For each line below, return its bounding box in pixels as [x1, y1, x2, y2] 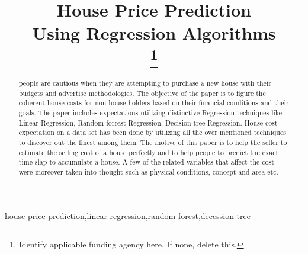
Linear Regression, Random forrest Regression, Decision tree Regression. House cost [18, 117, 278, 127]
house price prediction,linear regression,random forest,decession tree [5, 209, 251, 221]
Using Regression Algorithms [32, 21, 276, 45]
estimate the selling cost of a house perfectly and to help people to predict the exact [18, 147, 279, 157]
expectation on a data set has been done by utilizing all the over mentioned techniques [18, 127, 286, 137]
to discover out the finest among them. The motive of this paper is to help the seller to [18, 137, 287, 147]
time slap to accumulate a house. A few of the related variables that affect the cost [18, 157, 274, 167]
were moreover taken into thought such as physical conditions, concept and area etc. [18, 166, 278, 176]
